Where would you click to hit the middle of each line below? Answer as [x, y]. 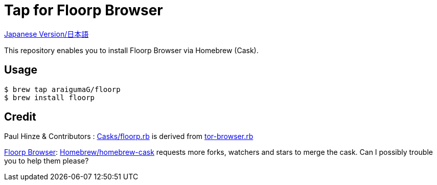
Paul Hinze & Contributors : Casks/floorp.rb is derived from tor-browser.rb [129, 136]
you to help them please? [47, 161]
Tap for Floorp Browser [84, 10]
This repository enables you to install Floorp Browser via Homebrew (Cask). [131, 50]
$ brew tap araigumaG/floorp [62, 89]
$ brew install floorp [50, 97]
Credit [20, 117]
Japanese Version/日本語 [47, 34]
